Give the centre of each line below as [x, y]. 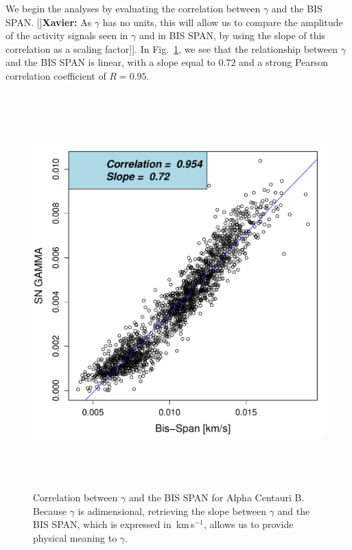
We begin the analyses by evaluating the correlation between [133, 8]
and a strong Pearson [284, 62]
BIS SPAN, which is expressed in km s [114, 524]
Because [50, 511]
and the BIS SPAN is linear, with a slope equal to [110, 62]
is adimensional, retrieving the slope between [172, 511]
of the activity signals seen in [67, 35]
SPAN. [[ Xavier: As [49, 22]
